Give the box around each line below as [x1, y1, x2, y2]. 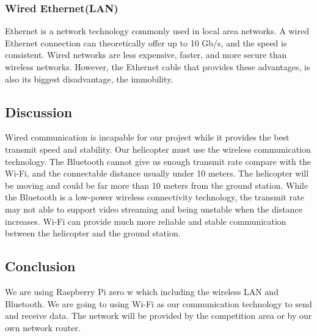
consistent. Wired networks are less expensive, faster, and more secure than [5, 48, 287, 61]
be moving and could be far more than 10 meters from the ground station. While [5, 178, 308, 191]
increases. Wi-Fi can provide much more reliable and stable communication [5, 214, 286, 227]
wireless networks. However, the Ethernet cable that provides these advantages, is [5, 60, 310, 73]
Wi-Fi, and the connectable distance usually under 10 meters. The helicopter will [5, 167, 309, 180]
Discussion [5, 102, 73, 121]
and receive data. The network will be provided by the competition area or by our [5, 309, 312, 322]
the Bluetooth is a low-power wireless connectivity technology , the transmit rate [5, 191, 304, 203]
